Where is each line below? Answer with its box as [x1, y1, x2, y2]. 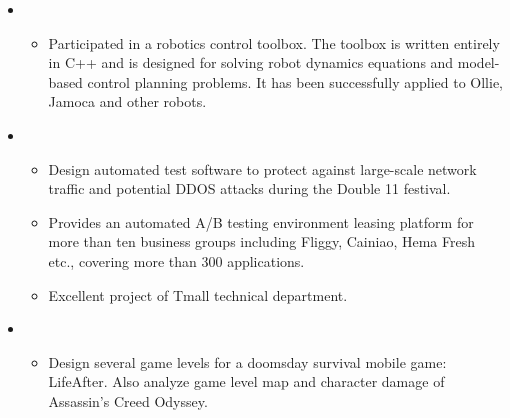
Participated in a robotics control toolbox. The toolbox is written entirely [48, 32, 500, 53]
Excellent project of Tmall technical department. [48, 284, 348, 305]
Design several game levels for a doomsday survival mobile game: [48, 351, 447, 372]
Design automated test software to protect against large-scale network [48, 158, 477, 179]
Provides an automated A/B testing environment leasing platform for [48, 211, 474, 232]
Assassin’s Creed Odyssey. [48, 390, 208, 411]
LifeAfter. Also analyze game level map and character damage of [48, 371, 445, 392]
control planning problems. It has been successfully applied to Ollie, [87, 71, 503, 92]
